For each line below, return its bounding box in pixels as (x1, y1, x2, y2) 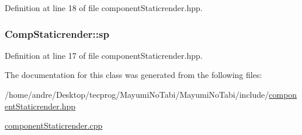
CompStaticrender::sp (5, 26, 109, 41)
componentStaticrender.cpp (5, 119, 103, 132)
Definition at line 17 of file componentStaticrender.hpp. (5, 49, 203, 61)
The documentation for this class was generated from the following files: (5, 69, 262, 81)
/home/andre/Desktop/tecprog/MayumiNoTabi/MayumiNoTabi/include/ (5, 88, 269, 100)
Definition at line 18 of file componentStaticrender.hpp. (5, 2, 203, 13)
